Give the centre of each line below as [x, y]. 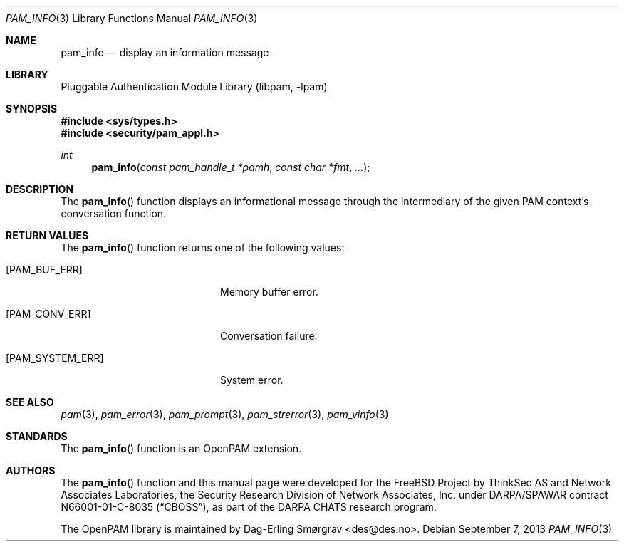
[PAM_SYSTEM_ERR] [55, 358]
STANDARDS [37, 436]
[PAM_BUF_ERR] [44, 270]
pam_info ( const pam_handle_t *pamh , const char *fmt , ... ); [231, 167]
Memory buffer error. [269, 292]
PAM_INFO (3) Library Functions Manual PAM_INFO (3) [132, 18]
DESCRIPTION [40, 189]
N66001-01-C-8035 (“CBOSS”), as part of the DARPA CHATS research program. [249, 507]
